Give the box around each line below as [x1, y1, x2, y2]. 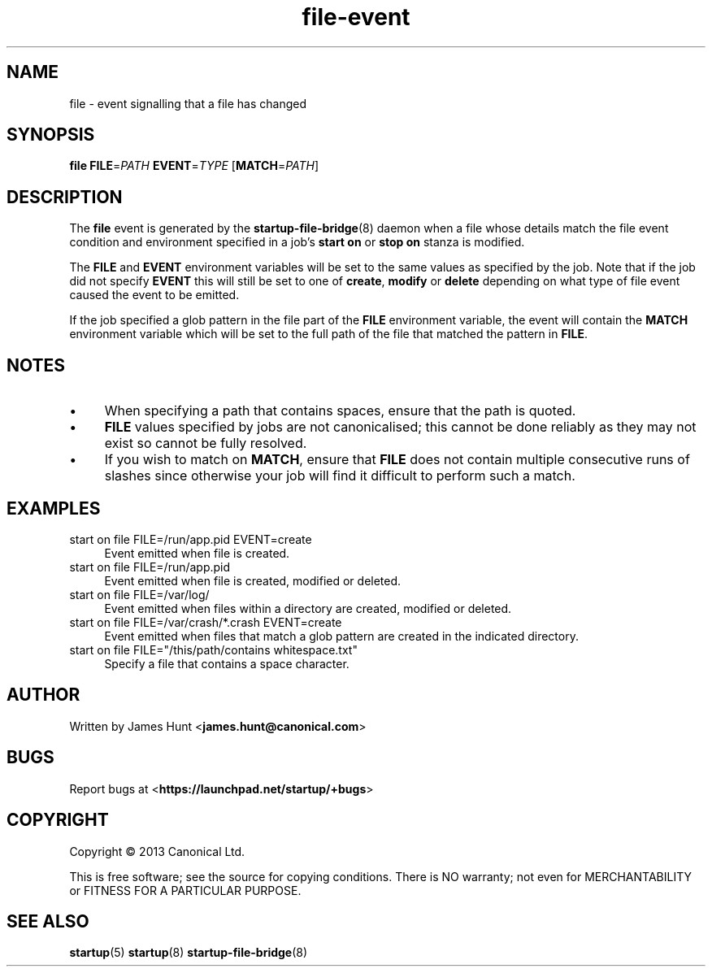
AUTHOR [7, 684, 80, 706]
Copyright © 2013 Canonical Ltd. [69, 844, 245, 858]
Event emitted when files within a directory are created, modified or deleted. [104, 601, 512, 615]
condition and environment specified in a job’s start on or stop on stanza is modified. [69, 235, 525, 250]
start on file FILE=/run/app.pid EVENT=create [69, 532, 312, 546]
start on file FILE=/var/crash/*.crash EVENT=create [69, 615, 342, 629]
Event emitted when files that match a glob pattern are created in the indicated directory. [104, 628, 579, 643]
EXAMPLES [7, 497, 101, 519]
